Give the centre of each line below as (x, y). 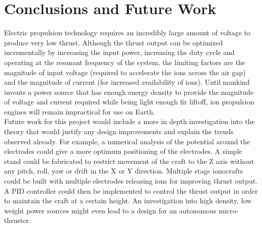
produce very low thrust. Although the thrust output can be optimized (113, 42)
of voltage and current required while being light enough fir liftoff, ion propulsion (129, 102)
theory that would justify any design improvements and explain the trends (119, 131)
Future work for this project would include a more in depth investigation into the (129, 121)
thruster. (18, 220)
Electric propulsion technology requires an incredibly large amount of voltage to (127, 33)
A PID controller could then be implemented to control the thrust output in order (131, 190)
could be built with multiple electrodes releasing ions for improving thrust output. (131, 181)
